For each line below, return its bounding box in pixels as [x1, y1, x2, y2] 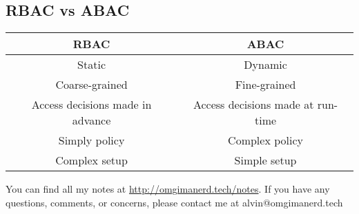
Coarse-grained [55, 76, 128, 93]
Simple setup [234, 152, 297, 169]
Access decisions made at [193, 96, 314, 113]
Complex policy [228, 132, 303, 149]
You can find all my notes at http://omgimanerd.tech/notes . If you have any [6, 182, 330, 196]
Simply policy [58, 132, 125, 149]
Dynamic [244, 56, 287, 73]
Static [77, 56, 106, 73]
